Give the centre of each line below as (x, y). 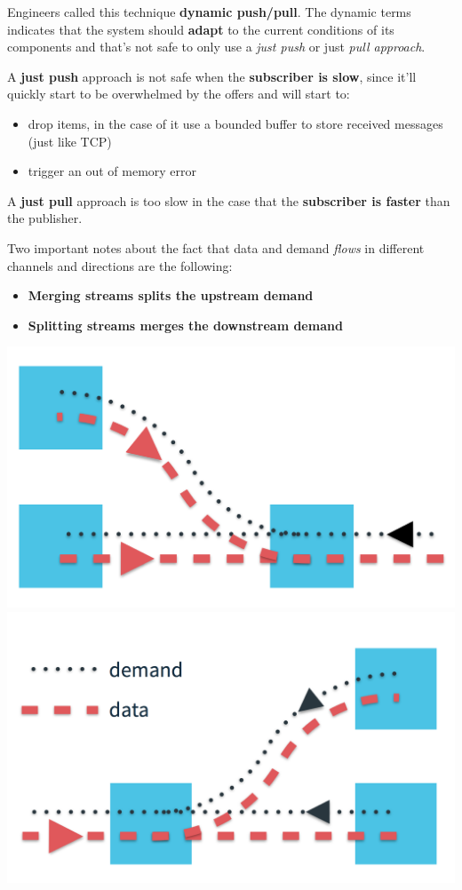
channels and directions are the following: (120, 265)
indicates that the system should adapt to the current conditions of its (201, 29)
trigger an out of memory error (112, 171)
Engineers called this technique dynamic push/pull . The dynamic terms (209, 12)
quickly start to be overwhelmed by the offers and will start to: (179, 94)
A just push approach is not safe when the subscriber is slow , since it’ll (212, 76)
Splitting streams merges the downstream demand (185, 325)
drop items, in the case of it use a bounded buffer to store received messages (235, 123)
